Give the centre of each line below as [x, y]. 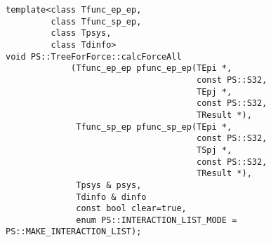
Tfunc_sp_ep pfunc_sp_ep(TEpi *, [154, 127]
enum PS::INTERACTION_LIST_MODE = [157, 220]
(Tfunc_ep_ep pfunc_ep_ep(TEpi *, [152, 68]
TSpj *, [214, 150]
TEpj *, [214, 92]
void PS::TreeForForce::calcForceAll [94, 56]
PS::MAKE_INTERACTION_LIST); [74, 232]
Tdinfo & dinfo [111, 197]
